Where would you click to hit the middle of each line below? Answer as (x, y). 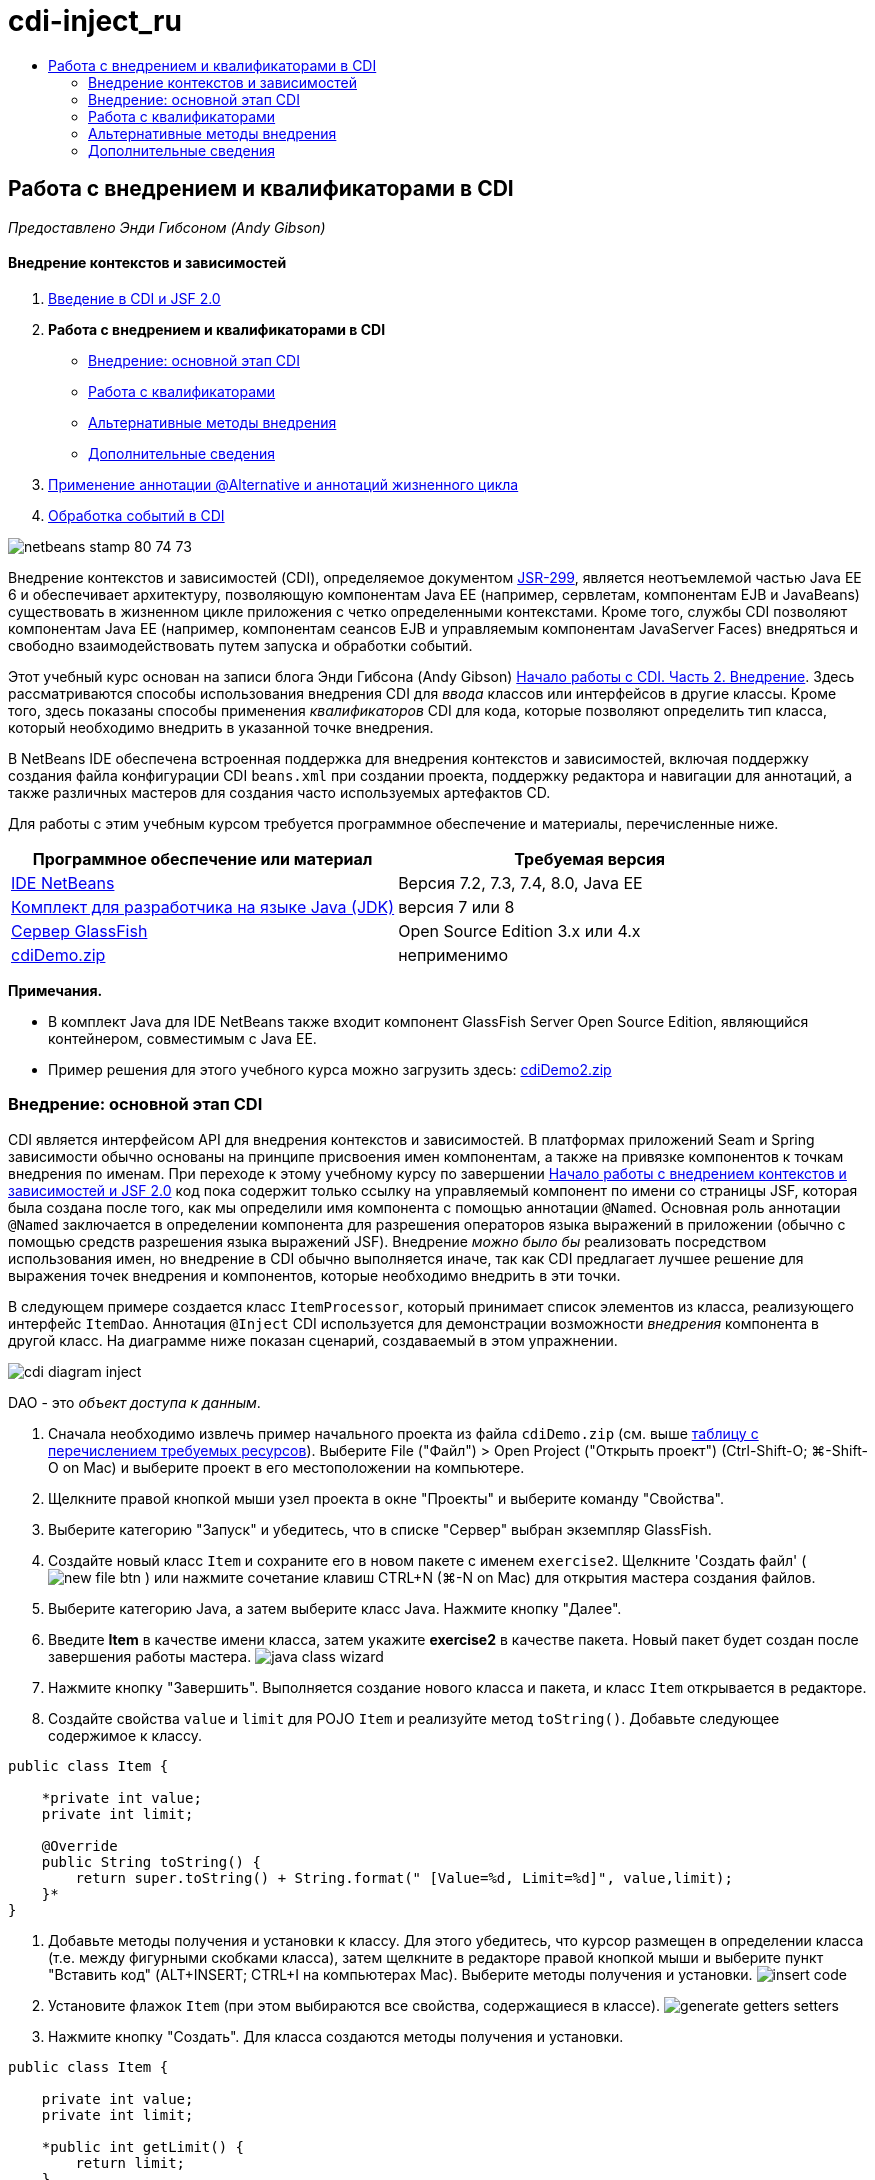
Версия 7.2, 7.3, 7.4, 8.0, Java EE (520, 882)
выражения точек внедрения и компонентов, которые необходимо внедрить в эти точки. (314, 1275)
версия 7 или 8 (456, 906)
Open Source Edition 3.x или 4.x (519, 930)
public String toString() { (151, 1861)
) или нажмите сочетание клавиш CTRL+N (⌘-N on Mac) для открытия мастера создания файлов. (480, 1577)
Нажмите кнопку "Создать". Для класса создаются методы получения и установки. (336, 2036)
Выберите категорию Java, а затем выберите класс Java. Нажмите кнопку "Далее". (335, 1608)
